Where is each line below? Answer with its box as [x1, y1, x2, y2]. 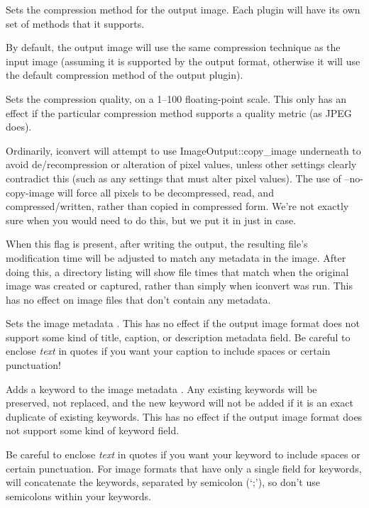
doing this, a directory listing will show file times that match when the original [6, 264, 349, 279]
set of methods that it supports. [6, 16, 145, 31]
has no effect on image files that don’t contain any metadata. [6, 292, 271, 307]
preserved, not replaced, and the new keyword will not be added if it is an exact [6, 395, 353, 410]
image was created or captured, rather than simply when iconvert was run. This [6, 278, 353, 293]
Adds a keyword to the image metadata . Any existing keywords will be [6, 381, 317, 396]
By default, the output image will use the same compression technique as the [6, 40, 341, 55]
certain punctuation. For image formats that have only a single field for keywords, [6, 460, 362, 475]
